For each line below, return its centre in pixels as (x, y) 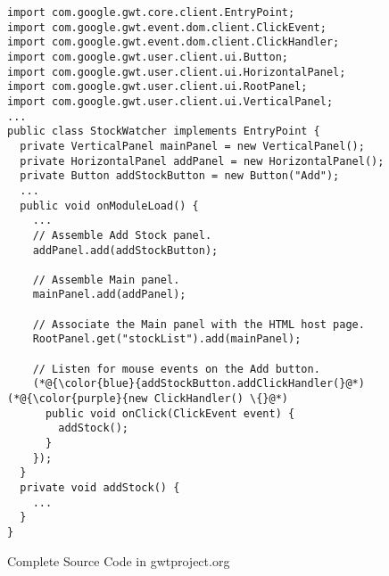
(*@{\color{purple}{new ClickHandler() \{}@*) (148, 399)
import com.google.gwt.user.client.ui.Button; (148, 57)
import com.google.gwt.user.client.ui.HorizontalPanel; (177, 72)
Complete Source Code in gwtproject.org (119, 560)
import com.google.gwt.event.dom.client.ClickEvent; (167, 27)
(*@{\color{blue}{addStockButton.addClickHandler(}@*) (199, 384)
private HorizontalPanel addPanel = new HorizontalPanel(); (202, 161)
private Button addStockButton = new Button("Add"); (180, 176)
